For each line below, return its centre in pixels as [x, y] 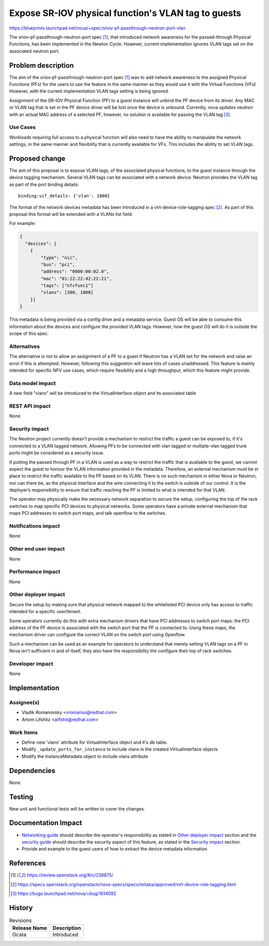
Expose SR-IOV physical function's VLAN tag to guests [125, 13]
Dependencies [32, 770]
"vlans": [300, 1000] [67, 293]
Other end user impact [37, 549]
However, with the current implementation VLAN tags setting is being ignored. [89, 91]
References [27, 863]
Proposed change [37, 158]
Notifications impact [34, 526]
